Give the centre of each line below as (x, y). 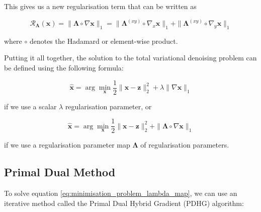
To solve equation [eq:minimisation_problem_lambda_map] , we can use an (121, 193)
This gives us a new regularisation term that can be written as (100, 6)
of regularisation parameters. (185, 145)
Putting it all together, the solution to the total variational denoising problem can (130, 58)
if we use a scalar (30, 106)
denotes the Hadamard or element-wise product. (104, 41)
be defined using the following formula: (64, 68)
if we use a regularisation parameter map (67, 145)
